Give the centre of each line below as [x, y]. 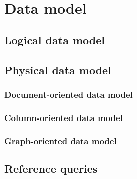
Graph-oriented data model [60, 140]
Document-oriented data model [68, 94]
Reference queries [51, 168]
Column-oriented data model [63, 117]
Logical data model [54, 40]
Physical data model [58, 69]
